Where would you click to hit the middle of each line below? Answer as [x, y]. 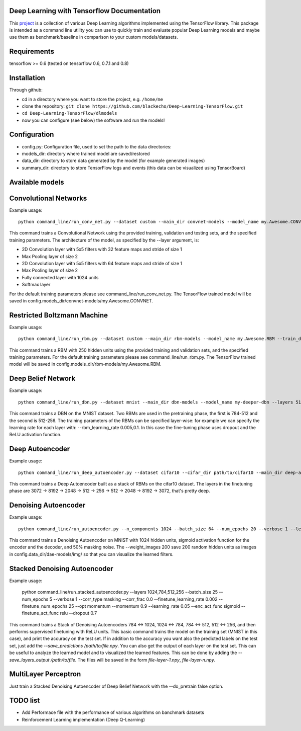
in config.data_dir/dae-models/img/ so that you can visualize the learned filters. [92, 554]
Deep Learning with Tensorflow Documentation [85, 11]
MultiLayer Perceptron [45, 674]
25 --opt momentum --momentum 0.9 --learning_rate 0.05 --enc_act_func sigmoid [154, 606]
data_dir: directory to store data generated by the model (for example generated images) [113, 160]
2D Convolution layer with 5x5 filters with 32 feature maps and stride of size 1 [102, 250]
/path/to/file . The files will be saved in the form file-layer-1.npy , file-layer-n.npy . [133, 660]
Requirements [32, 52]
